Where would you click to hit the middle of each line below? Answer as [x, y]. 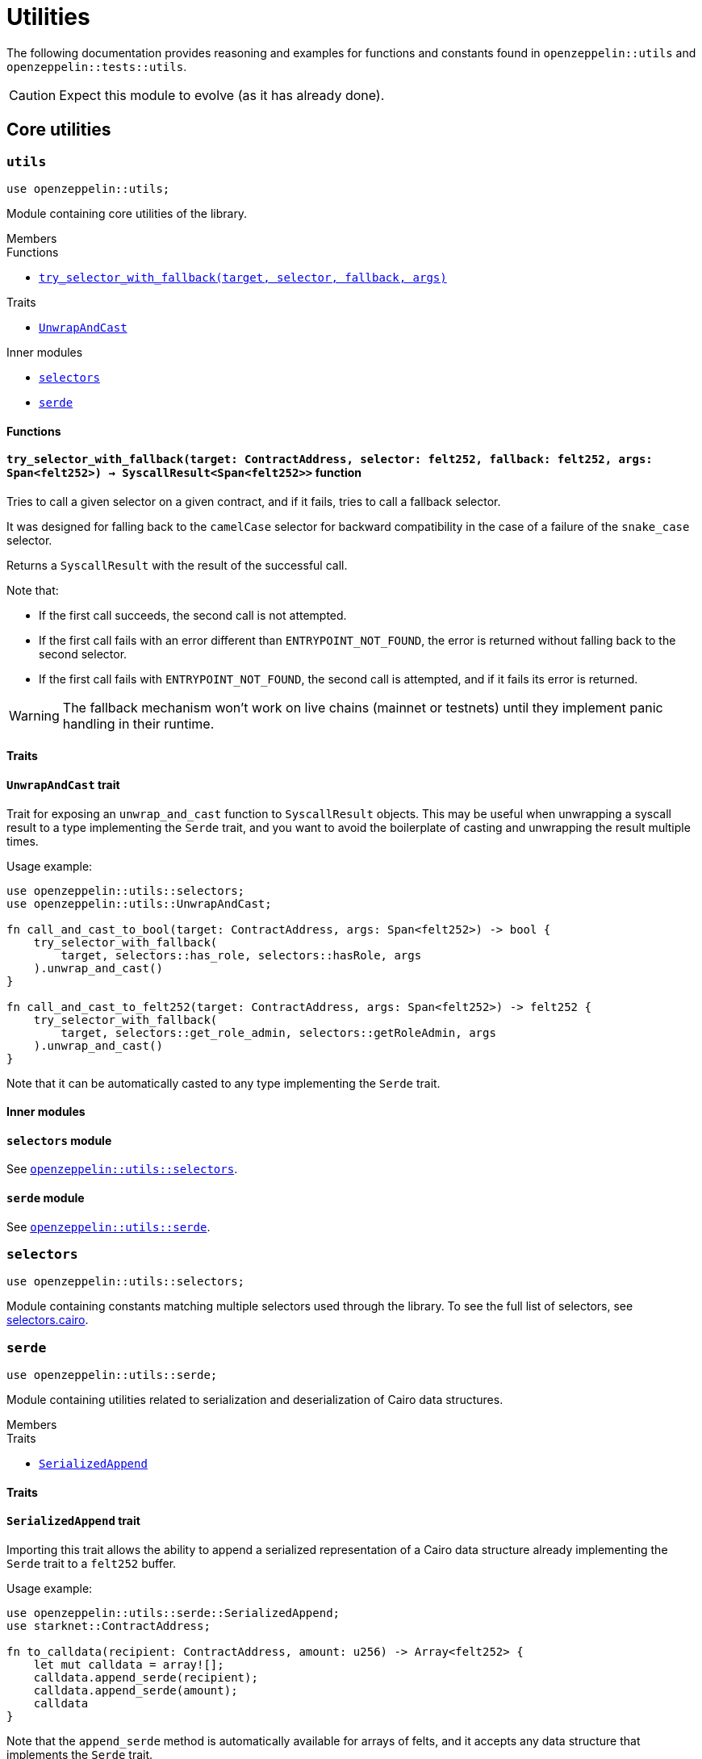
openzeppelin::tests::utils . [97, 66]
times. [23, 841]
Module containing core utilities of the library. [127, 213]
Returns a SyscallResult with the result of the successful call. [177, 565]
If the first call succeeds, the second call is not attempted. [193, 615]
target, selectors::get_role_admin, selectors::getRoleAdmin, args [278, 1032]
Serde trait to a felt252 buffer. [92, 1563]
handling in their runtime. [138, 723]
